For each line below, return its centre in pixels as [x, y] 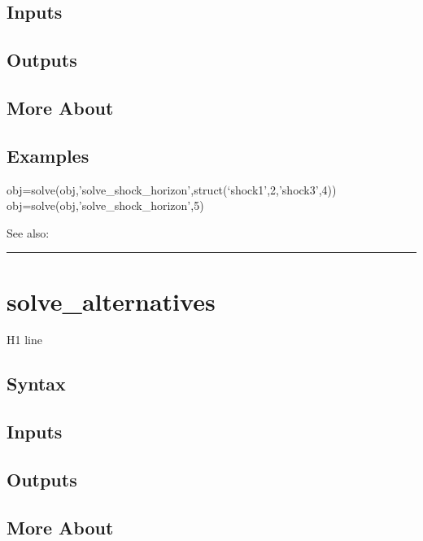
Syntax [36, 384]
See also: [28, 232]
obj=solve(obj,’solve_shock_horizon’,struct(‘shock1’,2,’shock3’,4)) [172, 189]
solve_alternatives [111, 301]
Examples [48, 155]
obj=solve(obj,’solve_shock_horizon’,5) [105, 205]
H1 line [24, 340]
